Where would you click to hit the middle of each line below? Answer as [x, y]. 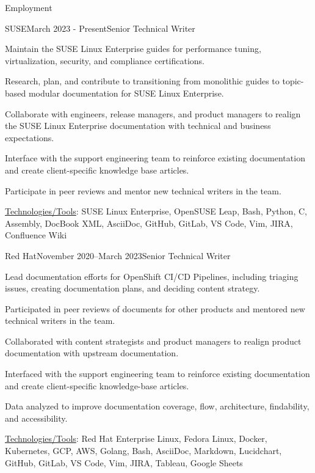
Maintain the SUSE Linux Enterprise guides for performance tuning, [133, 49]
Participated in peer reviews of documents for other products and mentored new [155, 308]
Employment [29, 7]
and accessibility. [36, 418]
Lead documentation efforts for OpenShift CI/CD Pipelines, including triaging [152, 276]
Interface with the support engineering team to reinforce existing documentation [155, 158]
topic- [293, 81]
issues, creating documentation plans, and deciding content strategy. [132, 288]
